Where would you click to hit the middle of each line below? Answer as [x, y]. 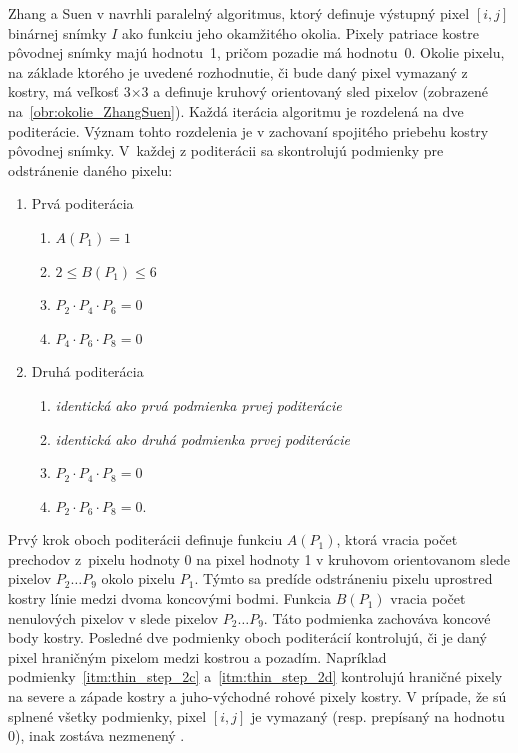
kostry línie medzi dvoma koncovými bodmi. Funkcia [170, 598]
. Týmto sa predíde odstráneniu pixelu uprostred [343, 578]
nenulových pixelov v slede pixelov [113, 617]
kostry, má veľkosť [64, 91]
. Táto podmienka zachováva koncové [377, 617]
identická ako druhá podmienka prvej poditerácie [202, 438]
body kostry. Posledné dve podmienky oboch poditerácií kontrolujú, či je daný [247, 637]
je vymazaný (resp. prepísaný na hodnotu [377, 715]
